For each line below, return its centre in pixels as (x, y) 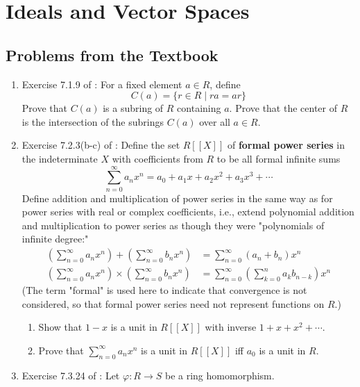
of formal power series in (286, 145)
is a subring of (133, 108)
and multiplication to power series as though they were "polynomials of (173, 225)
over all (215, 121)
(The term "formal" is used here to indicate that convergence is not (164, 290)
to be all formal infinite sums (278, 158)
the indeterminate (60, 158)
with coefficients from (157, 158)
